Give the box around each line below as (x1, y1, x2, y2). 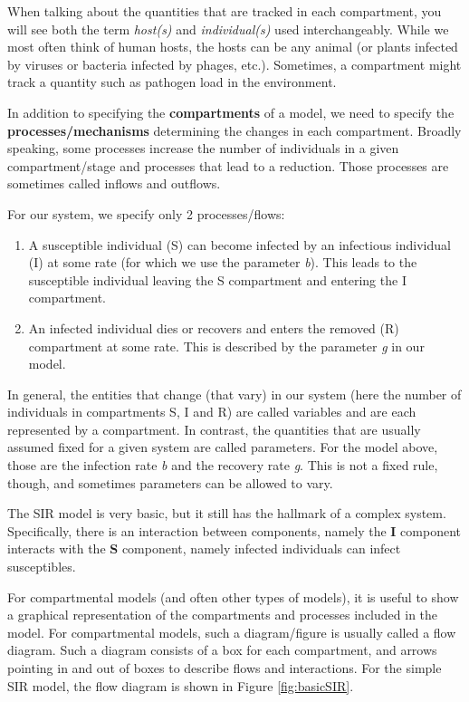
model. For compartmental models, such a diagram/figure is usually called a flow (7, 622, 456, 641)
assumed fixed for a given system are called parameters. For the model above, (7, 438, 438, 457)
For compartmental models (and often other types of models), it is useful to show (7, 587, 459, 606)
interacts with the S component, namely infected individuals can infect (7, 539, 401, 558)
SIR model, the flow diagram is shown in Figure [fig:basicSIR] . (7, 676, 354, 695)
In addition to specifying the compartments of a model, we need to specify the (7, 102, 455, 121)
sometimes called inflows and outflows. (7, 174, 221, 193)
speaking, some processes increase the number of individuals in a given (7, 139, 399, 158)
